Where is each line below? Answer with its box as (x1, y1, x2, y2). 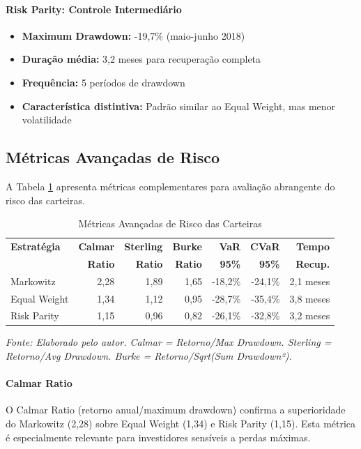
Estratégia (10, 239, 61, 253)
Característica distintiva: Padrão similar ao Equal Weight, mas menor (22, 98, 336, 113)
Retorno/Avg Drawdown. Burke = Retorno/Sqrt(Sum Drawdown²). (6, 349, 292, 363)
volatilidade (22, 112, 72, 127)
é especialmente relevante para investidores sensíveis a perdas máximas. (6, 429, 311, 444)
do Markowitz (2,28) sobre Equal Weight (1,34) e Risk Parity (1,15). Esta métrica (6, 416, 356, 431)
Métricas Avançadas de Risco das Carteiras (78, 216, 262, 231)
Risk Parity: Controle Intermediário (6, 1, 182, 16)
